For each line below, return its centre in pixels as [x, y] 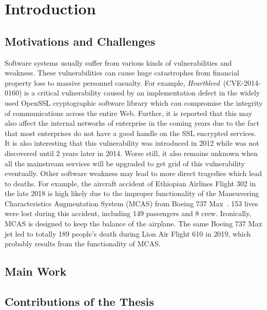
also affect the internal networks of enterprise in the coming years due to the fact [132, 123]
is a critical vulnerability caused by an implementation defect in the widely [142, 93]
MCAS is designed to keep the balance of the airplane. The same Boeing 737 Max [133, 224]
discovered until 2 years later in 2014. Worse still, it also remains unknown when [131, 153]
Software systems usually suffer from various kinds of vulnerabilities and [118, 62]
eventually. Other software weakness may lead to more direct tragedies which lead [133, 173]
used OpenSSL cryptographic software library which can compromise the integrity [134, 102]
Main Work [36, 271]
